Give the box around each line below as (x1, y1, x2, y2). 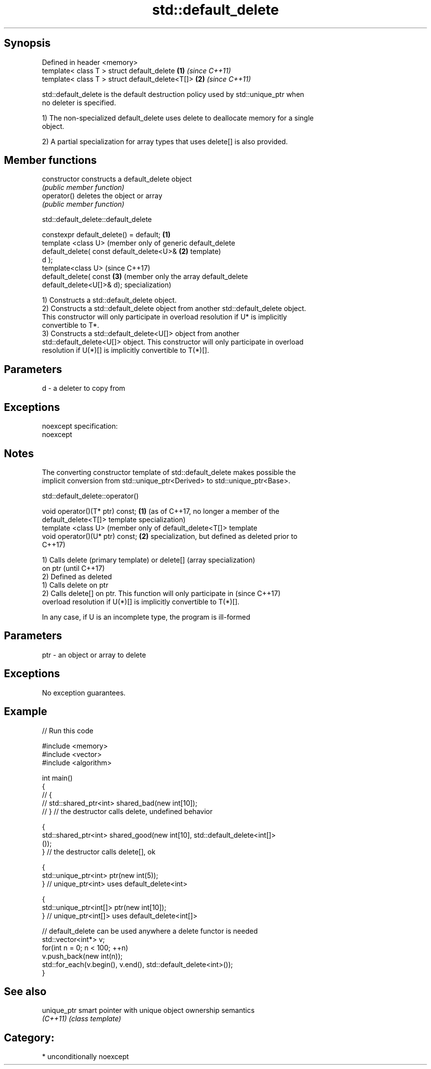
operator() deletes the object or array (42, 191, 162, 200)
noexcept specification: (42, 422, 118, 431)
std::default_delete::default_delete (42, 215, 152, 224)
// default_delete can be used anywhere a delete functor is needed (42, 926, 258, 935)
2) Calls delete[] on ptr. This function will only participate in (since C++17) (42, 589, 281, 597)
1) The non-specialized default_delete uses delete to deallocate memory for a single (42, 113, 314, 122)
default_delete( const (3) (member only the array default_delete (42, 272, 248, 281)
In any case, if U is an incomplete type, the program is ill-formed (42, 612, 250, 621)
